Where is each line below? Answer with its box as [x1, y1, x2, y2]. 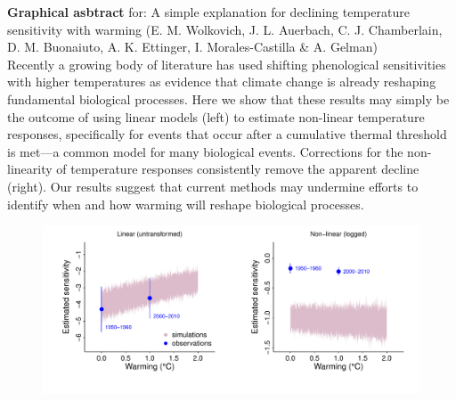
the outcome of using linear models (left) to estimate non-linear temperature [7, 107, 425, 126]
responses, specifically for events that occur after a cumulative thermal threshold [7, 125, 447, 143]
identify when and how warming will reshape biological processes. [7, 194, 364, 213]
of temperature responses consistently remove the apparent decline [56, 160, 419, 178]
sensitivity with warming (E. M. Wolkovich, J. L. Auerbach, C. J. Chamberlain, [7, 20, 443, 38]
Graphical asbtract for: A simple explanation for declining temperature [7, 3, 410, 20]
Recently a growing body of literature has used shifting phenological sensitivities [7, 54, 446, 73]
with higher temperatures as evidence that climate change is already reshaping [7, 72, 436, 91]
